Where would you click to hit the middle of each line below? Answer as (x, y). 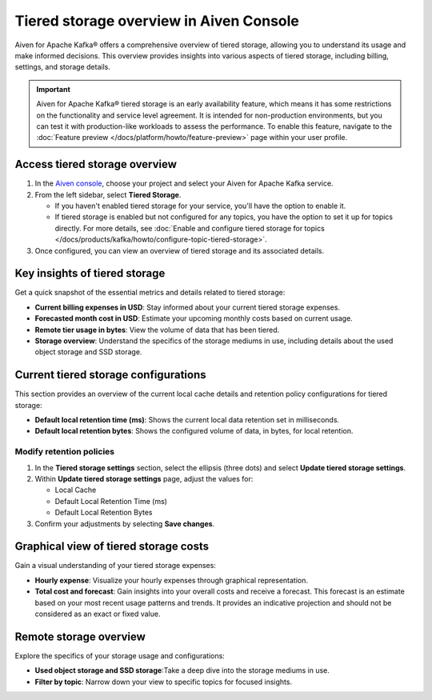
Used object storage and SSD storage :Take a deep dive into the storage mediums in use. (182, 670)
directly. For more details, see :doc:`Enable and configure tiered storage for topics (190, 228)
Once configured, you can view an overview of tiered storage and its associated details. (179, 250)
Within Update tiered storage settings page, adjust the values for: (144, 479)
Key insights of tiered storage (90, 273)
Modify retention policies (65, 452)
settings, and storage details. (63, 67)
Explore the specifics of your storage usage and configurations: (120, 655)
